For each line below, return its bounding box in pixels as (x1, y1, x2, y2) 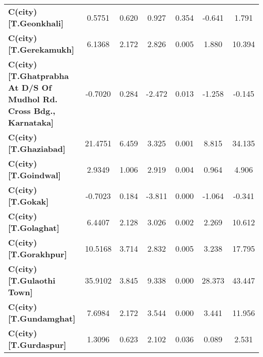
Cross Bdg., (8, 105, 56, 116)
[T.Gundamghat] (8, 312, 76, 324)
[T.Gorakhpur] (8, 248, 67, 260)
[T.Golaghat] (8, 222, 60, 233)
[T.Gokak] (8, 195, 49, 207)
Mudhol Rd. (8, 93, 58, 105)
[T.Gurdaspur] (8, 339, 66, 350)
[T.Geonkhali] (8, 17, 64, 29)
